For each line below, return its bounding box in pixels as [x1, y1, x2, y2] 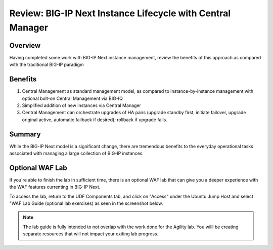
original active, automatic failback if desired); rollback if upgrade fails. [22, 117, 168, 123]
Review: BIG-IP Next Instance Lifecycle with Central [9, 8, 231, 19]
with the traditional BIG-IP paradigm [9, 61, 84, 68]
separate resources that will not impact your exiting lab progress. [23, 231, 159, 237]
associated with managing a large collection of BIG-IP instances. [9, 150, 144, 157]
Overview [9, 41, 41, 50]
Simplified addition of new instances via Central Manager [22, 102, 142, 109]
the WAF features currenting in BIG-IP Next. [9, 184, 101, 190]
